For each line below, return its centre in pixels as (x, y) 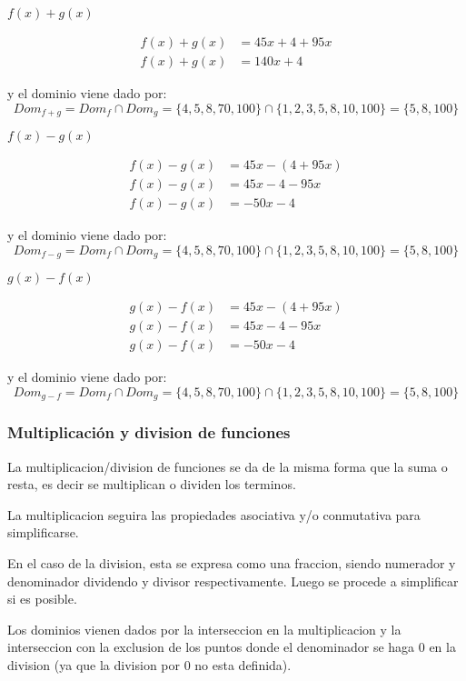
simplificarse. (43, 532)
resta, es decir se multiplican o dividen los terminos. (152, 484)
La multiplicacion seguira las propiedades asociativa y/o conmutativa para (214, 514)
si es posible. (42, 599)
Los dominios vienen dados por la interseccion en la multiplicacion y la (204, 629)
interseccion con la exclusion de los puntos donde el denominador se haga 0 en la (232, 647)
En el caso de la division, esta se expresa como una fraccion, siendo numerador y (232, 562)
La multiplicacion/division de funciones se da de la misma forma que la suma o (228, 466)
